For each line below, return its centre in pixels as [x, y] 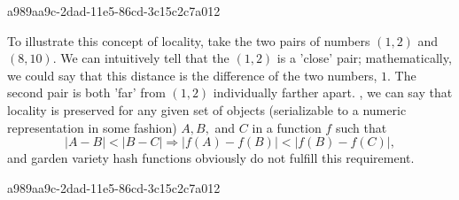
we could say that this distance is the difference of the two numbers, [192, 75]
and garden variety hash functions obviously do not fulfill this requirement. [211, 158]
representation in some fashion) [92, 127]
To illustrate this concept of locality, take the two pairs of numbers [189, 40]
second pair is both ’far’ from [86, 92]
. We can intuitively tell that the [141, 58]
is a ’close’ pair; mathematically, [364, 58]
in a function [287, 127]
